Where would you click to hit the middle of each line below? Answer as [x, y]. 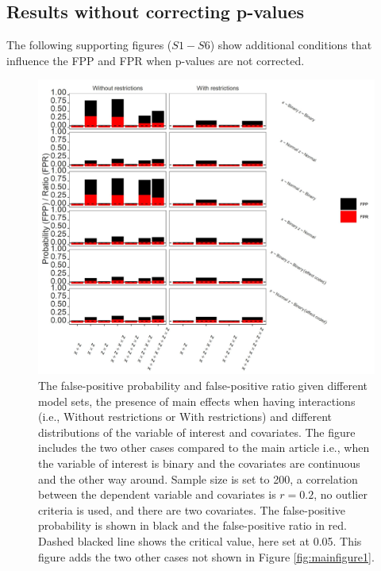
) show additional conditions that [291, 45]
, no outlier [341, 494]
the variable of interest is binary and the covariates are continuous [199, 463]
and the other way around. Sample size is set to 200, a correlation [198, 478]
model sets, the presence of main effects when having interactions [197, 401]
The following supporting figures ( [89, 45]
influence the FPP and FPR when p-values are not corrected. [156, 60]
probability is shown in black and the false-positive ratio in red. [192, 525]
